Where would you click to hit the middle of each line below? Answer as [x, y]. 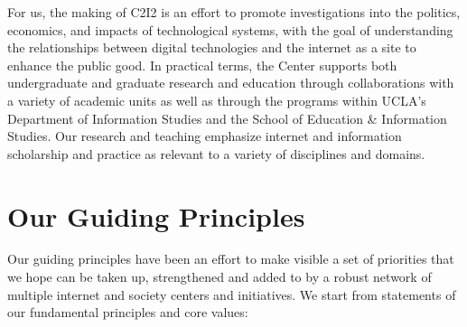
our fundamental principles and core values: [128, 312]
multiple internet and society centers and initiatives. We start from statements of [232, 294]
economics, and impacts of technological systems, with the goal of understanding [230, 29]
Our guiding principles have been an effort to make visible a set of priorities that [231, 259]
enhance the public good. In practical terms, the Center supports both [202, 65]
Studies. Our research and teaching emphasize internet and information [205, 136]
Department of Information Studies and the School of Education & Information [227, 118]
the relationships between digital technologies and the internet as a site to [212, 47]
